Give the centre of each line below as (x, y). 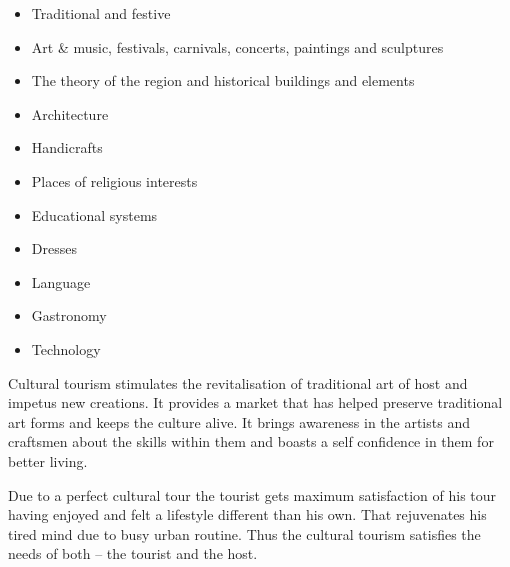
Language (61, 281)
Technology (66, 348)
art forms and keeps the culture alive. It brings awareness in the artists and (239, 421)
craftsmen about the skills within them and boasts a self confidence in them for (251, 441)
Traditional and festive (101, 13)
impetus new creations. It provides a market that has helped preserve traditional (255, 402)
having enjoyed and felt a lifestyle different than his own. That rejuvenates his (247, 514)
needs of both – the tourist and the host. (133, 553)
